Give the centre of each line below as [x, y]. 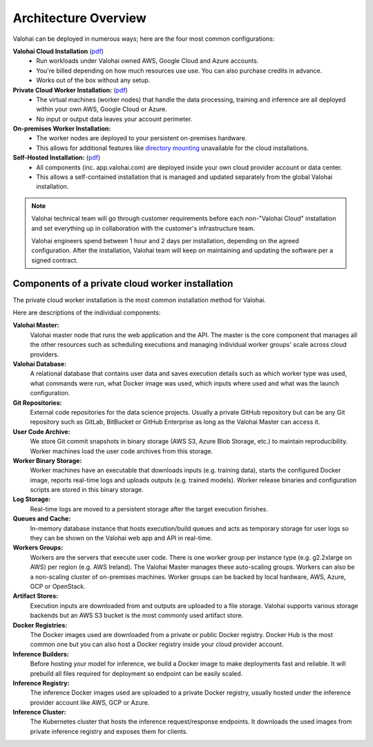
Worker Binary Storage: [47, 460]
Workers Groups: [38, 548]
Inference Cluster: [39, 712]
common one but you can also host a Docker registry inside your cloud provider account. [157, 644]
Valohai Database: [40, 364]
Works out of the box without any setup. [93, 80]
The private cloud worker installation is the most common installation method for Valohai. [139, 300]
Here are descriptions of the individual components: [87, 313]
